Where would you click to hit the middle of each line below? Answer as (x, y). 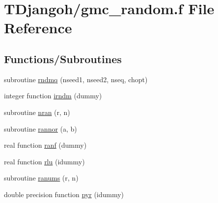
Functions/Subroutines (63, 58)
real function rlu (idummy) (44, 161)
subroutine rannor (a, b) (41, 128)
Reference (38, 28)
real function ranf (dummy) (45, 145)
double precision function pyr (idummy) (64, 194)
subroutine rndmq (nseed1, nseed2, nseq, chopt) (76, 79)
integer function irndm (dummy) (53, 96)
